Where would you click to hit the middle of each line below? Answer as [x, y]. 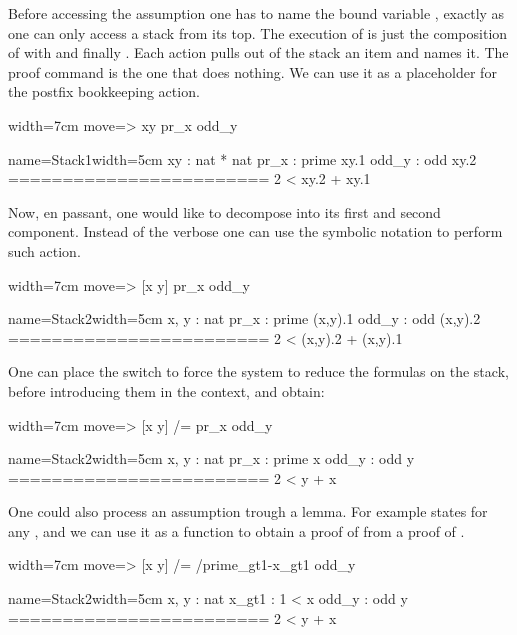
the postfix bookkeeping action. [104, 91]
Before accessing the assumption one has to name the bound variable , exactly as [256, 13]
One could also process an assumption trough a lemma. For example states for [248, 511]
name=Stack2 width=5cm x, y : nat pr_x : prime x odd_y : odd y [211, 458]
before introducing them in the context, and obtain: [166, 390]
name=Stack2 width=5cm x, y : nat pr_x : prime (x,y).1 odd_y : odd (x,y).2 [244, 318]
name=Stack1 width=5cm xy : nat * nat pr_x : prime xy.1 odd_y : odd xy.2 [242, 158]
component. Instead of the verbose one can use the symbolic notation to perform [255, 231]
